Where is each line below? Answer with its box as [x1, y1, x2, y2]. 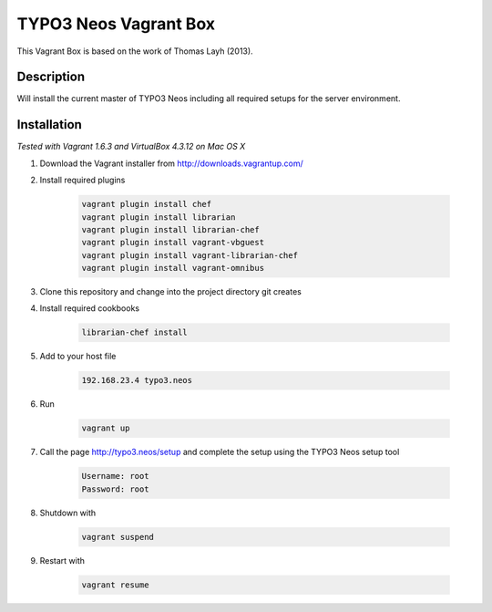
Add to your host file [39, 351, 117, 362]
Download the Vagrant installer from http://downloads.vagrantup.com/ [39, 158, 304, 169]
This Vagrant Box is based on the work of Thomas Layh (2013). [16, 46, 254, 57]
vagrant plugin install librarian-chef [81, 224, 260, 234]
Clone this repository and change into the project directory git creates [39, 286, 302, 297]
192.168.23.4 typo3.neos [81, 375, 193, 386]
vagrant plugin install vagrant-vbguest [81, 237, 264, 248]
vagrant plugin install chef [81, 199, 212, 210]
